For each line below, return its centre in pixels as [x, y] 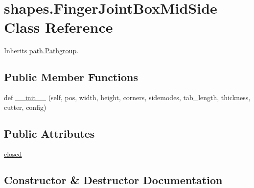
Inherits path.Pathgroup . [41, 51]
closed [13, 154]
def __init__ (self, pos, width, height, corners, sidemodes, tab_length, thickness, [127, 97]
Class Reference [58, 27]
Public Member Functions [71, 77]
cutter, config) [25, 107]
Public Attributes [49, 133]
